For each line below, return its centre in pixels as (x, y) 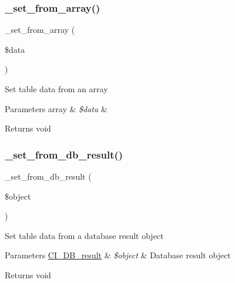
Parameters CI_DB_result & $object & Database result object (118, 255)
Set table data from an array (56, 89)
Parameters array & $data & (56, 108)
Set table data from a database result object (84, 235)
